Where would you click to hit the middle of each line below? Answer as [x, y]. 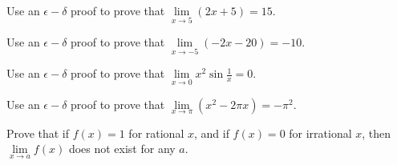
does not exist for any [122, 149]
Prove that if [38, 133]
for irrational [320, 133]
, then [377, 133]
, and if [211, 133]
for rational [156, 133]
